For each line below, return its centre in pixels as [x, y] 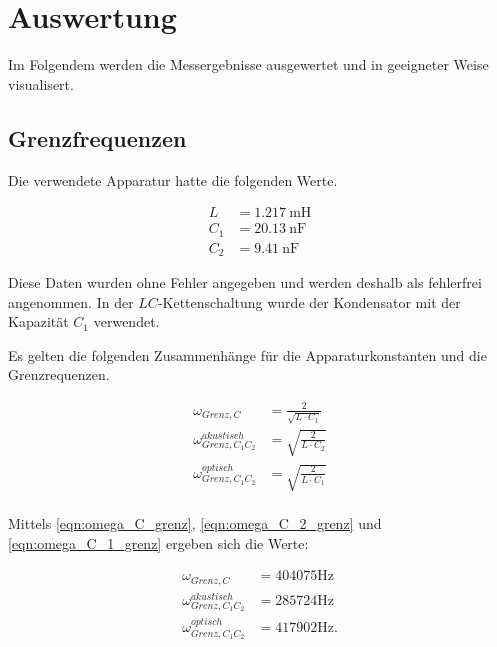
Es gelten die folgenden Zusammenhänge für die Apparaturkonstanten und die [247, 354]
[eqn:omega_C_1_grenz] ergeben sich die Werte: [158, 542]
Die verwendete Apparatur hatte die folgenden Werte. [173, 179]
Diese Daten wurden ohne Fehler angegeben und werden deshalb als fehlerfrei [245, 282]
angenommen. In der [71, 301]
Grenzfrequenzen [97, 137]
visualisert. [41, 83]
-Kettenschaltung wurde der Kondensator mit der [309, 301]
